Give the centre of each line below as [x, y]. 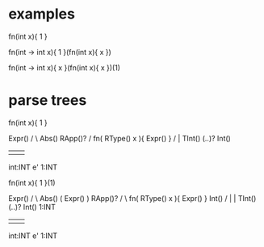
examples [42, 14]
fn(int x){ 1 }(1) [32, 182]
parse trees [48, 100]
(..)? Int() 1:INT [32, 207]
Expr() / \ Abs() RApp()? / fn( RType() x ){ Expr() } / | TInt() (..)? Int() [120, 138]
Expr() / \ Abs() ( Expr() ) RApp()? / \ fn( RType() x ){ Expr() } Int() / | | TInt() [132, 198]
